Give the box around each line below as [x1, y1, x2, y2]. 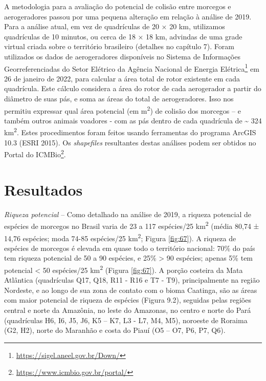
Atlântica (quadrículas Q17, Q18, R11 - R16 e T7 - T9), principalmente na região [4, 274, 260, 285]
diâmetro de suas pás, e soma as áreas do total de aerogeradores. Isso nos [4, 93, 234, 103]
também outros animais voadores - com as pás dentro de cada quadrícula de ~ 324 [4, 115, 262, 125]
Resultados [4, 179, 83, 200]
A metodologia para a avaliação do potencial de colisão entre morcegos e [4, 1, 231, 11]
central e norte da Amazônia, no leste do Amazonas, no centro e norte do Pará [4, 304, 251, 315]
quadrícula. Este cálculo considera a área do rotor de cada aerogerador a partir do [4, 83, 261, 94]
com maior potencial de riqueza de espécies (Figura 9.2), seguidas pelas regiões [4, 294, 251, 305]
